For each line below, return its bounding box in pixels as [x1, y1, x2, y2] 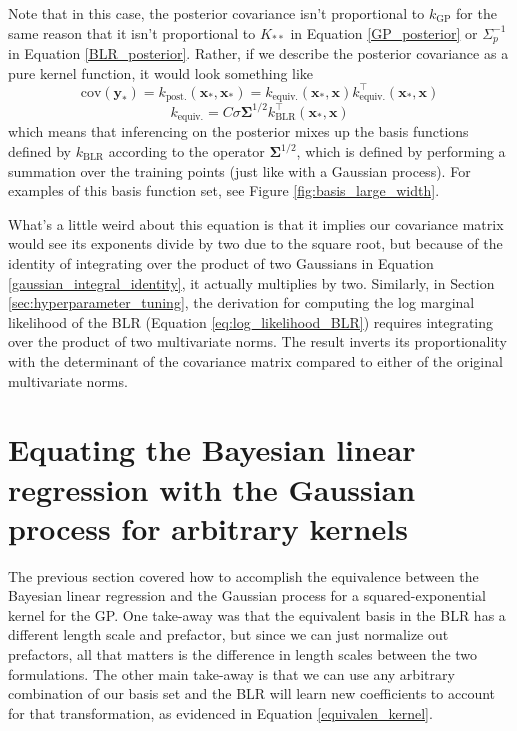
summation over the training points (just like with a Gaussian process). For [8, 160, 471, 181]
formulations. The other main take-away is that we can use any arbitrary [8, 663, 455, 684]
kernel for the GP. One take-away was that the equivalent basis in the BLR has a [8, 604, 506, 625]
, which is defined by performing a [296, 141, 506, 162]
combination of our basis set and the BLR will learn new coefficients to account [8, 683, 496, 704]
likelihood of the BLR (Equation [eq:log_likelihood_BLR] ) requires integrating [8, 311, 494, 332]
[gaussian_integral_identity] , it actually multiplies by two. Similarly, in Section [8, 272, 495, 293]
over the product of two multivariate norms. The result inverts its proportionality [8, 331, 507, 352]
